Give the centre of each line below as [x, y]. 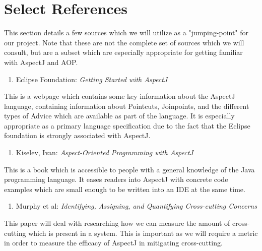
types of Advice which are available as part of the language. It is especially [119, 116]
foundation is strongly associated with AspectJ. [77, 135]
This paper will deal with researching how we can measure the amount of [117, 223]
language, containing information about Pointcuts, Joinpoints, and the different [127, 106]
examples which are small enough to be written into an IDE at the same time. [125, 189]
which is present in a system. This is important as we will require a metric [143, 233]
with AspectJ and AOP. [41, 62]
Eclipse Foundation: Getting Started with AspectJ [92, 79]
